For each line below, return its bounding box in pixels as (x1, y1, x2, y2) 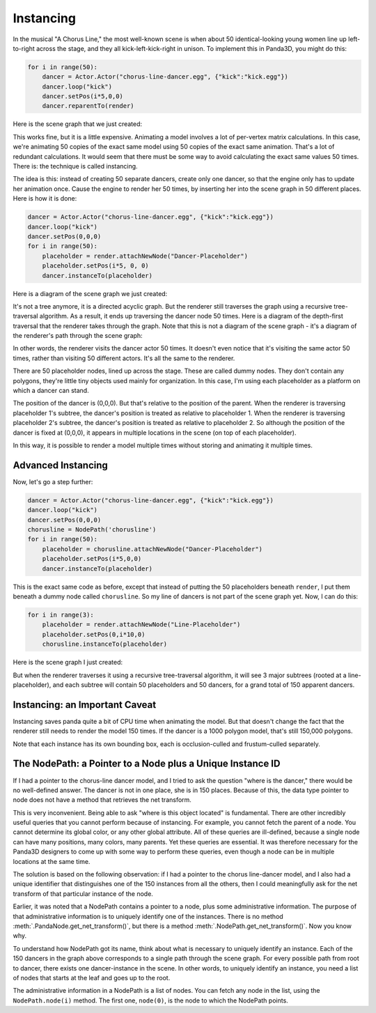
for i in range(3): (27, 610, 94, 619)
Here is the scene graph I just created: (13, 658, 123, 667)
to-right (13, 44, 35, 52)
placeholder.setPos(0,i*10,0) (42, 631, 146, 638)
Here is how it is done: (13, 194, 77, 203)
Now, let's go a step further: (13, 477, 93, 486)
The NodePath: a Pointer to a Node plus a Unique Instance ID (13, 758, 281, 770)
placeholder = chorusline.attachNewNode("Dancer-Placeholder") (42, 545, 263, 553)
